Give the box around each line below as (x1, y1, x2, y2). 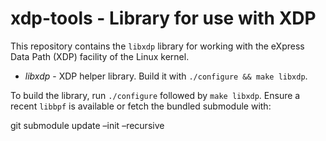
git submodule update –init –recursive (10, 119, 165, 131)
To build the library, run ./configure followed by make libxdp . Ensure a (10, 89, 301, 101)
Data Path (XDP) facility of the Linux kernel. (10, 50, 190, 62)
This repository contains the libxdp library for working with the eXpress (10, 40, 305, 52)
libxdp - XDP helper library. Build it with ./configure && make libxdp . (24, 70, 308, 82)
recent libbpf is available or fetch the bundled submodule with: (10, 100, 272, 112)
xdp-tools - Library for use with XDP (10, 7, 317, 30)
